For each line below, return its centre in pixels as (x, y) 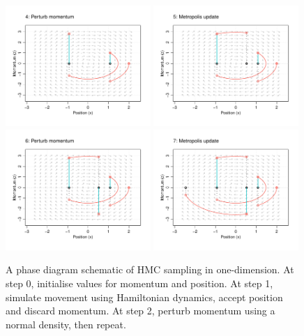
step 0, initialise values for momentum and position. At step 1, (139, 283)
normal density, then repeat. (66, 324)
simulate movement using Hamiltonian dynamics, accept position (144, 297)
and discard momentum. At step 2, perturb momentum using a (140, 311)
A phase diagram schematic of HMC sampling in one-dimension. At (150, 269)
